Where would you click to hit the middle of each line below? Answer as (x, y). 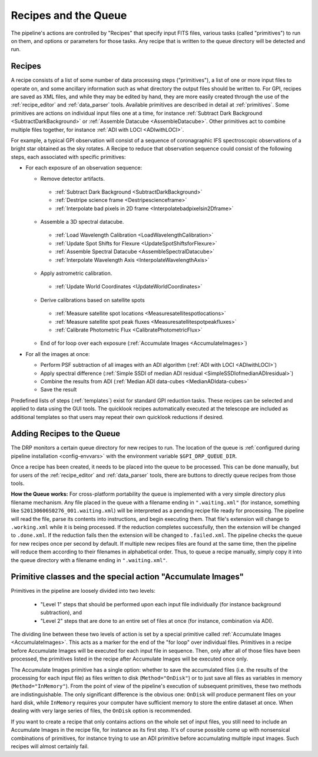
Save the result (59, 390)
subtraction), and (61, 613)
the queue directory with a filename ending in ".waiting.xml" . (89, 560)
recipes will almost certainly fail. (50, 746)
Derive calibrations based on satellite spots (93, 300)
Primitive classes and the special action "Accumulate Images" (127, 577)
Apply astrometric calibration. (76, 273)
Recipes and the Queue (69, 15)
